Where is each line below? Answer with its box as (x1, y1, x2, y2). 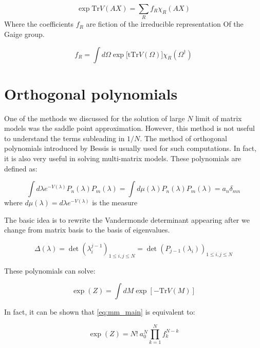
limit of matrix (195, 112, 242, 123)
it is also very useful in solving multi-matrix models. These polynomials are (4, 153, 242, 164)
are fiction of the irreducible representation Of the (86, 18, 244, 29)
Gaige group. (4, 28, 45, 39)
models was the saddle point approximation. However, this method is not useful (4, 123, 255, 133)
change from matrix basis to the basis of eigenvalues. (4, 224, 170, 235)
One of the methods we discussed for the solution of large (4, 112, 185, 123)
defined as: (4, 163, 38, 173)
